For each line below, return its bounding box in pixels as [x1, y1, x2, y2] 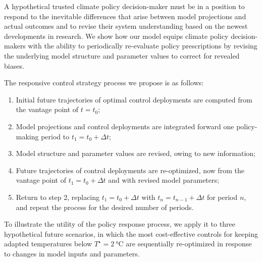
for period [206, 191, 238, 202]
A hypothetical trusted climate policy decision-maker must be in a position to [4, 1, 245, 11]
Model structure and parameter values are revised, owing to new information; [16, 148, 255, 159]
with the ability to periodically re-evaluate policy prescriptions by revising [28, 40, 257, 51]
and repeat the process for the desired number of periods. [16, 201, 194, 212]
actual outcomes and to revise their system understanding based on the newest [4, 21, 248, 31]
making [16, 131, 39, 141]
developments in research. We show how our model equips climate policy [4, 30, 229, 41]
